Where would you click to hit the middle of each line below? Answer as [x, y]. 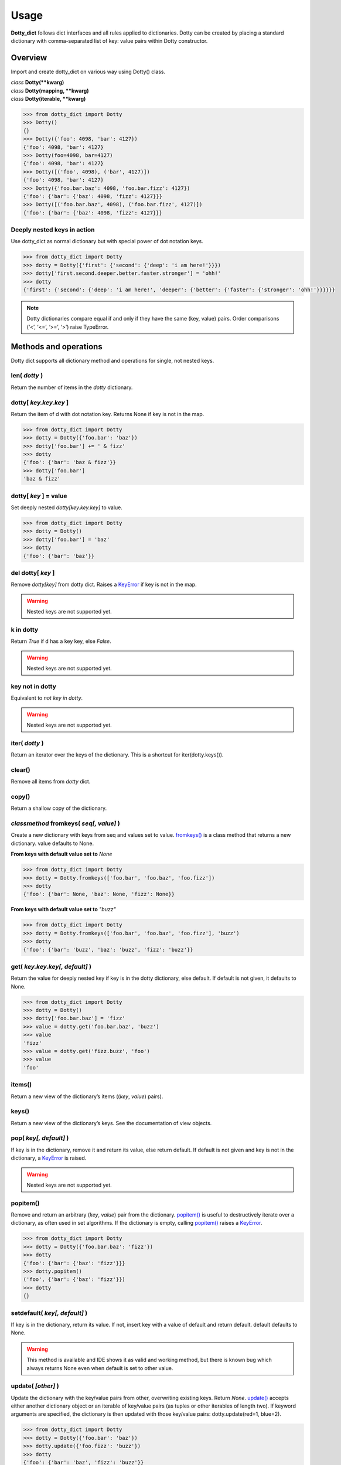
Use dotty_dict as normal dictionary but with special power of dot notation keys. [107, 241]
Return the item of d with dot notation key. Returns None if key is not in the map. [108, 414]
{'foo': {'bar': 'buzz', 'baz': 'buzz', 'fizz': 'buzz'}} [108, 950]
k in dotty [25, 629]
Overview [29, 58]
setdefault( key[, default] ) [49, 1313]
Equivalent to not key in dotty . [47, 698]
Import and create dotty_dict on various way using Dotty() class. [88, 71]
